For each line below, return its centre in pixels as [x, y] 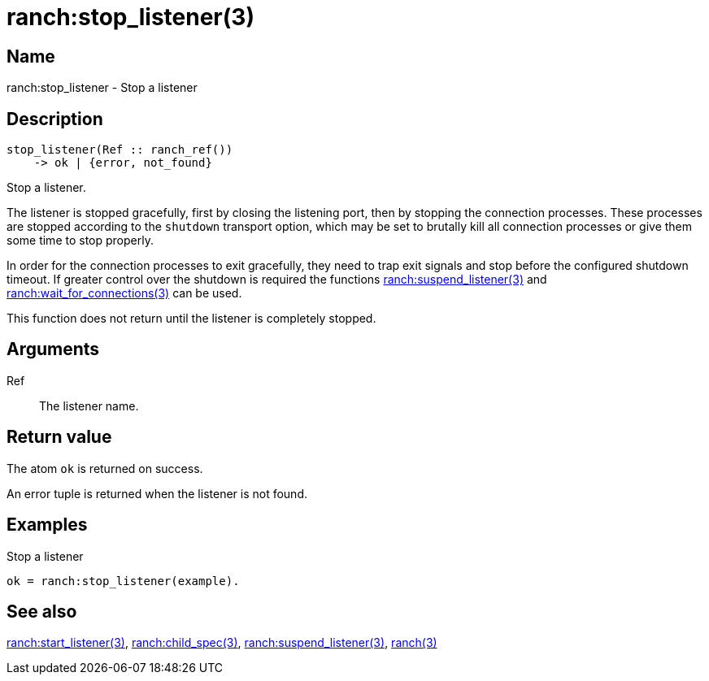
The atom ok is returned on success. [105, 468]
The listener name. [89, 406]
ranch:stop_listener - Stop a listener [102, 88]
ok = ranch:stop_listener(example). [123, 581]
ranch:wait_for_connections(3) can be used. [124, 293]
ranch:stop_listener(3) [130, 17]
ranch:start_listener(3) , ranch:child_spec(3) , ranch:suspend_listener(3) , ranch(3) [222, 643]
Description [55, 119]
